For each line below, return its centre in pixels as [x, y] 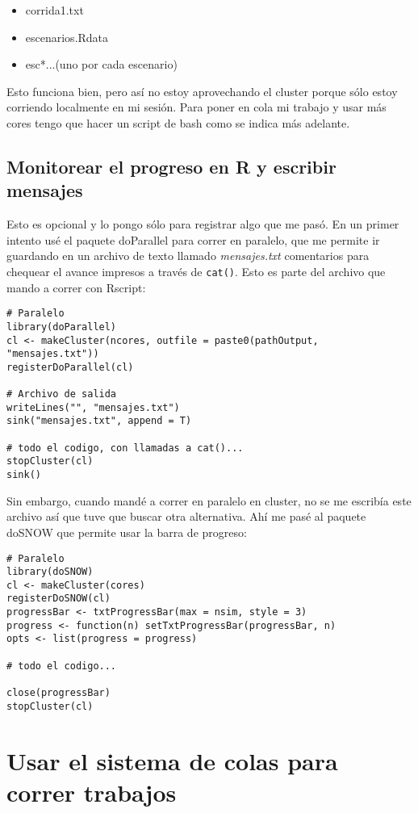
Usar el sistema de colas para [172, 760]
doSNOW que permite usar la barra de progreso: [127, 532]
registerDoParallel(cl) [70, 367]
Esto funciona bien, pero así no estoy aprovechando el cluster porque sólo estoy [202, 91]
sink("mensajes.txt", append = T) [99, 421]
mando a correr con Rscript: [76, 287]
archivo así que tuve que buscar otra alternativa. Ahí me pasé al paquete [186, 516]
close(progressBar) [59, 693]
